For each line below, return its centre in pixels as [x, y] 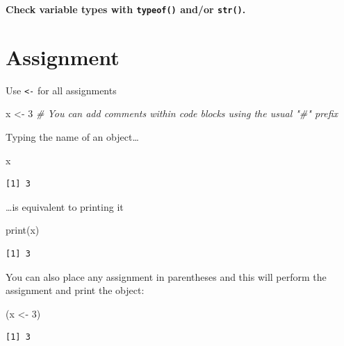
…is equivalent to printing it [65, 206]
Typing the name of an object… [72, 137]
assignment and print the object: [75, 290]
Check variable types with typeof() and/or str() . [126, 9]
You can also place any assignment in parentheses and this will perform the [166, 276]
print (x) [23, 230]
